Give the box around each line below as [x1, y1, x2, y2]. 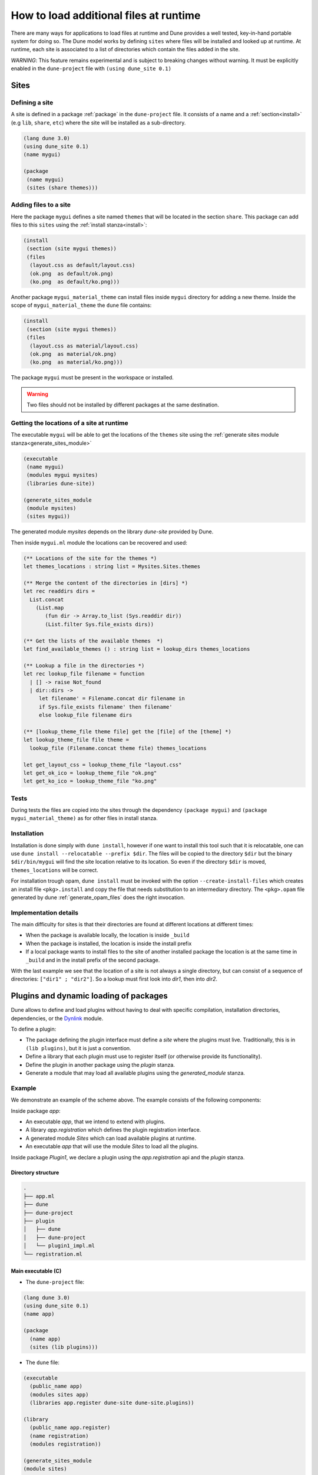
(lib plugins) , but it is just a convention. [25, 1044, 132, 1051]
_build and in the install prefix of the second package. [25, 956, 160, 963]
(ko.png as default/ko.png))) [29, 278, 120, 286]
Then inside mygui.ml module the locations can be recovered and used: [11, 539, 188, 546]
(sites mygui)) [26, 513, 71, 520]
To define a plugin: [11, 1025, 57, 1032]
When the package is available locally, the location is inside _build [25, 932, 190, 939]
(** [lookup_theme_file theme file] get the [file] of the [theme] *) [23, 728, 232, 735]
